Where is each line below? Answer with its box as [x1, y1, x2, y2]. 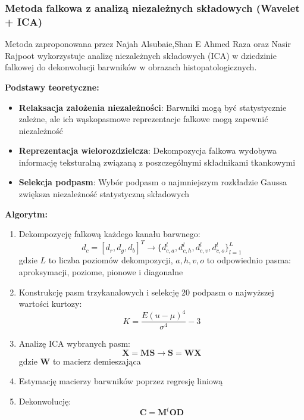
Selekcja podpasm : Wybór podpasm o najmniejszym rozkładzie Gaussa [18, 176, 287, 188]
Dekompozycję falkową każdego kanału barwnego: [18, 228, 200, 240]
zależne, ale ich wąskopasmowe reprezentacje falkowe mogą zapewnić [18, 113, 268, 125]
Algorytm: [5, 207, 48, 220]
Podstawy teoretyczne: [5, 80, 99, 93]
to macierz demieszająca [52, 354, 141, 367]
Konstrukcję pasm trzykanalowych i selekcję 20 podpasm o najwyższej [18, 285, 274, 298]
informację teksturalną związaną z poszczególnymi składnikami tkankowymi [18, 155, 296, 168]
